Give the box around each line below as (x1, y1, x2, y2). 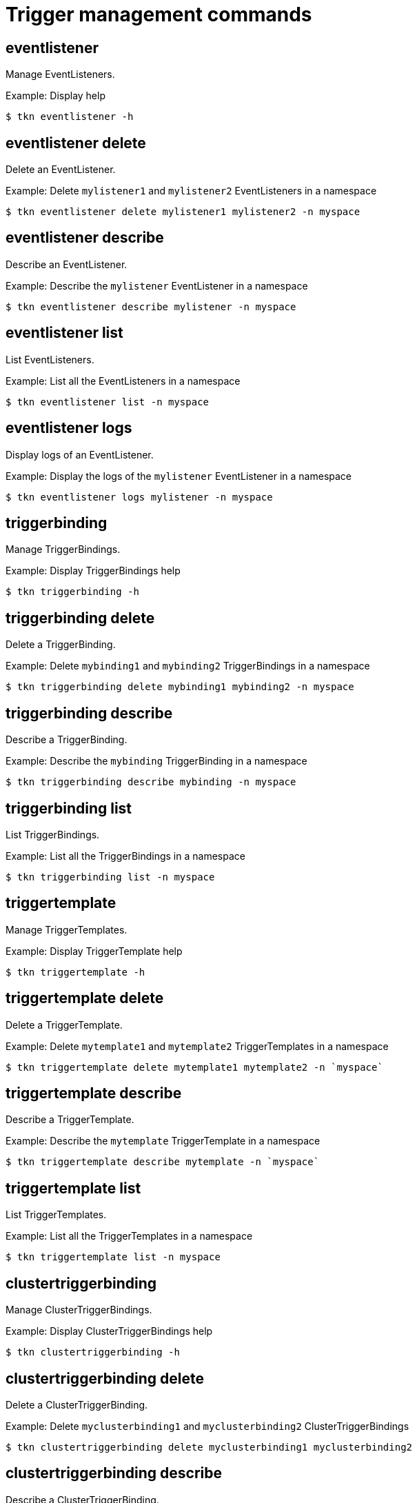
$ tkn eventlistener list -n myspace (6, 396, 210, 407)
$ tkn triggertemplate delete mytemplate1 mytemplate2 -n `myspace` (6, 1061, 383, 1073)
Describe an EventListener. (6, 258, 128, 270)
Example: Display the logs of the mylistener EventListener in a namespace (6, 470, 352, 482)
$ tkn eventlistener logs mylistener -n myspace (6, 491, 273, 503)
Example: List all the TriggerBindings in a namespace (6, 849, 245, 862)
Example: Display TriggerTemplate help (6, 945, 183, 957)
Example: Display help (6, 90, 105, 102)
